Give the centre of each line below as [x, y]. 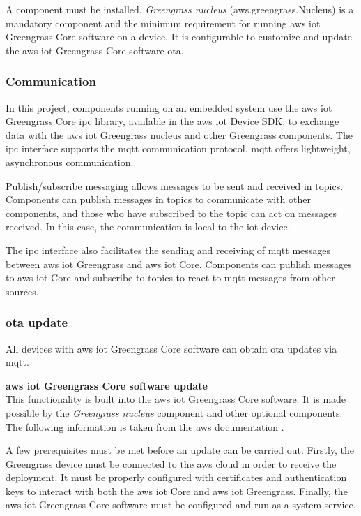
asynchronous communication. [70, 162]
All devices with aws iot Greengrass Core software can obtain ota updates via [171, 348]
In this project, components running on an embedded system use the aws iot [169, 107]
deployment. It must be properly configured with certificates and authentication [176, 477]
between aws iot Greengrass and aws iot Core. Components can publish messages [179, 264]
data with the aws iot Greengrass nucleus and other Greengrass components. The [179, 134]
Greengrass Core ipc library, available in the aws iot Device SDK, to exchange [172, 121]
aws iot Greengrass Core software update [107, 385]
